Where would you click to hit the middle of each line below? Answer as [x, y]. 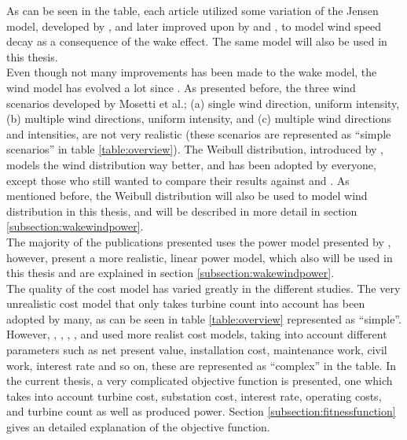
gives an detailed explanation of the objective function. [138, 427]
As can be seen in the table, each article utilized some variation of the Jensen [192, 10]
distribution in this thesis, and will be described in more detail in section [182, 211]
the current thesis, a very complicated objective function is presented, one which [200, 381]
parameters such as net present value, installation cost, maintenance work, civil [197, 350]
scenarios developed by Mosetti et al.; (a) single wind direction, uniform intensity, [203, 103]
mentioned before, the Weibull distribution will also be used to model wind [187, 196]
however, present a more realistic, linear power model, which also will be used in [200, 257]
